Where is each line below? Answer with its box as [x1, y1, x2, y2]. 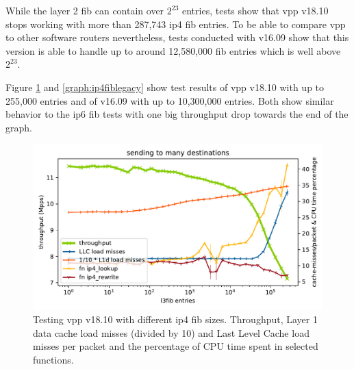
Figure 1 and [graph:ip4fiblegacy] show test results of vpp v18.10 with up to [5, 79, 325, 94]
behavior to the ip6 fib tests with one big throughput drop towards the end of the [5, 107, 349, 121]
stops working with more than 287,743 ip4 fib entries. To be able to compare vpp [5, 16, 346, 31]
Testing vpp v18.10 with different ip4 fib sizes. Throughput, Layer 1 [33, 312, 318, 327]
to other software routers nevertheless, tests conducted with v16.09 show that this [5, 30, 349, 44]
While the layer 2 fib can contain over [5, 3, 164, 17]
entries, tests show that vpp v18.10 [182, 3, 329, 17]
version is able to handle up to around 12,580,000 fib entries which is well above [5, 43, 341, 58]
